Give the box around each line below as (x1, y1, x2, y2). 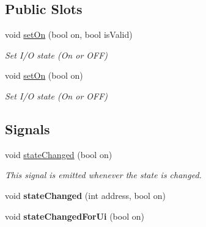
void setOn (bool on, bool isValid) (5, 28, 133, 41)
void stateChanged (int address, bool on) (5, 189, 166, 201)
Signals (5, 119, 50, 138)
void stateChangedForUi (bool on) (5, 209, 144, 222)
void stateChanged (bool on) (5, 148, 112, 160)
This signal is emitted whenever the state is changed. (5, 168, 202, 181)
